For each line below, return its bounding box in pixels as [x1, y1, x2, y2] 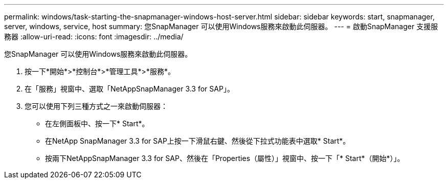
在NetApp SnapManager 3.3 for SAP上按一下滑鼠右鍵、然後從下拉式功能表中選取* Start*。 [45, 136, 350, 145]
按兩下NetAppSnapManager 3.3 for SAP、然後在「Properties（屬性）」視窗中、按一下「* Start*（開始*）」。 [45, 154, 405, 163]
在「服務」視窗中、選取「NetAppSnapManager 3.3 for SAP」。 [25, 84, 234, 93]
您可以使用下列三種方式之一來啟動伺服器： [25, 102, 168, 110]
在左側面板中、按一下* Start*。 [45, 119, 149, 128]
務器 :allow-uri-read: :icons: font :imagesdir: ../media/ [4, 32, 184, 41]
